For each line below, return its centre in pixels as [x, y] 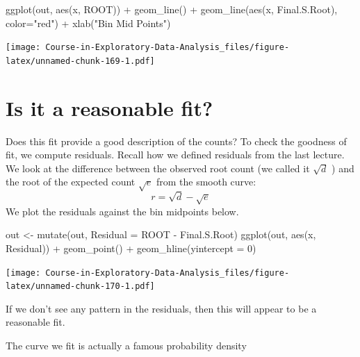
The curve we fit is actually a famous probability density [126, 345]
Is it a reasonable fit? [109, 107]
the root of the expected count [71, 182]
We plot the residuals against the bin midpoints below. [122, 211]
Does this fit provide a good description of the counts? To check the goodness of [176, 141]
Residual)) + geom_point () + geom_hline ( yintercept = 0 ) [131, 248]
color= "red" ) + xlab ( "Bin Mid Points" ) [88, 23]
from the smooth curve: [206, 182]
